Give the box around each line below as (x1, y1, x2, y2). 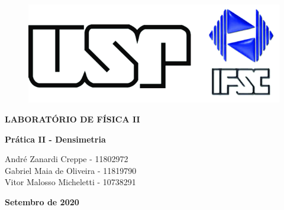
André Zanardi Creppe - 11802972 (5, 153, 128, 165)
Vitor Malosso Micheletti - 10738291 (5, 176, 136, 188)
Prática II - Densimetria (5, 133, 106, 145)
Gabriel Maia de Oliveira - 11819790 (5, 164, 137, 176)
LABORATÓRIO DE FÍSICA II (5, 112, 140, 125)
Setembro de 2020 (5, 195, 79, 208)
